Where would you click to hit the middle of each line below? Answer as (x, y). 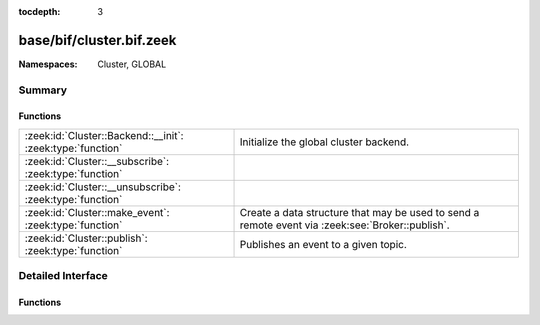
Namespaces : (48, 64)
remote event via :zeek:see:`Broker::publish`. (344, 225)
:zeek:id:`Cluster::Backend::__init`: (104, 135)
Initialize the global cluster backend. (324, 142)
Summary (43, 90)
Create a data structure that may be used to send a (359, 212)
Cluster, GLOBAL (132, 64)
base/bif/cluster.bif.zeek (97, 40)
